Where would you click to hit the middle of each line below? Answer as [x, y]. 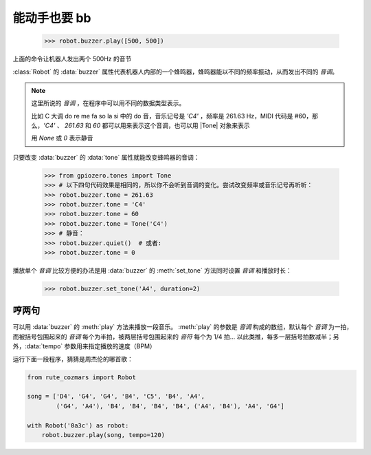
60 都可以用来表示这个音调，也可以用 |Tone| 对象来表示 [171, 126]
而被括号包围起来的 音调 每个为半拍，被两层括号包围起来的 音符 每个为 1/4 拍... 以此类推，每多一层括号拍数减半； [173, 337]
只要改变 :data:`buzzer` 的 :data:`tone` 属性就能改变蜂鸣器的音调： [106, 157]
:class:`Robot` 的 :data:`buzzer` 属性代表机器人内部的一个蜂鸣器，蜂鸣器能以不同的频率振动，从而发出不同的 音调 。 [176, 72]
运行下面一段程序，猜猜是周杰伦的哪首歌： [73, 359]
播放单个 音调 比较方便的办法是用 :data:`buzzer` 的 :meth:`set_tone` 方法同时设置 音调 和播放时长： [152, 270]
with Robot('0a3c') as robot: [78, 425]
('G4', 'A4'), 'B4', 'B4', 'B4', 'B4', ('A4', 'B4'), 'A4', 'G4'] [170, 406]
